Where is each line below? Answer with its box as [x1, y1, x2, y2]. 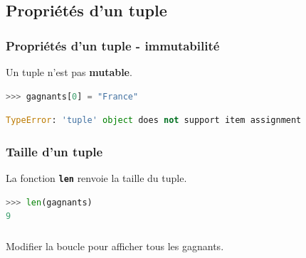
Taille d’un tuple [6, 142, 103, 160]
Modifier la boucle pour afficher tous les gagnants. [6, 238, 224, 253]
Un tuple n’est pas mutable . [6, 65, 132, 79]
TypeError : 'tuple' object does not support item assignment [6, 115, 302, 126]
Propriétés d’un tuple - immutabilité [6, 36, 220, 54]
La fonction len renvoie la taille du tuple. [6, 171, 187, 185]
